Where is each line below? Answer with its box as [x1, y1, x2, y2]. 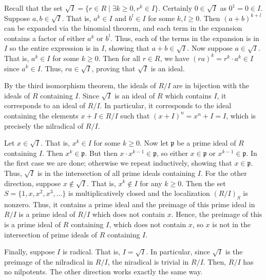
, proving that [91, 63, 136, 73]
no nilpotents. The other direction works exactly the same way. [4, 266, 203, 277]
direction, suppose [4, 177, 61, 188]
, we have [160, 52, 189, 63]
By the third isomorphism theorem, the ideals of [4, 80, 156, 91]
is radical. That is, [62, 246, 121, 257]
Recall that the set [4, 3, 63, 13]
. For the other [200, 167, 247, 178]
